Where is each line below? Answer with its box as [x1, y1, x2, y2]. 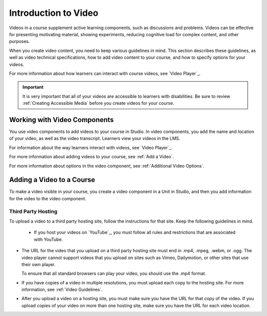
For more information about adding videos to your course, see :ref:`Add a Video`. [9, 154, 174, 160]
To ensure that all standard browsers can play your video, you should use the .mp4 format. [21, 271, 206, 276]
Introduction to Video [9, 7, 98, 18]
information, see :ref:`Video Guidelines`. [21, 287, 103, 293]
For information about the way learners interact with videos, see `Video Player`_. [9, 144, 173, 150]
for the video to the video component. [9, 195, 87, 201]
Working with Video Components [9, 115, 114, 124]
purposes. [9, 39, 30, 45]
